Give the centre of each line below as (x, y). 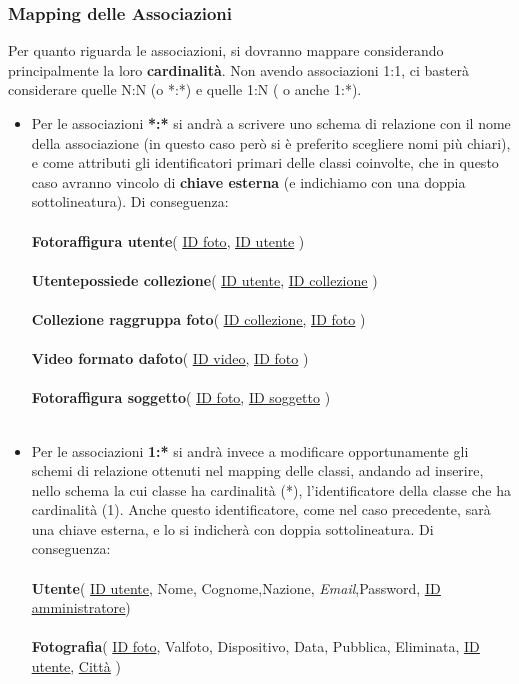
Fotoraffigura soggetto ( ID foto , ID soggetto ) (181, 397)
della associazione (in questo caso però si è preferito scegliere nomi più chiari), (271, 142)
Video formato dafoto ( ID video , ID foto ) (170, 358)
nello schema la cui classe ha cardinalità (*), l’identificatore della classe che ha (271, 489)
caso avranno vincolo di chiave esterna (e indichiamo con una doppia (248, 181)
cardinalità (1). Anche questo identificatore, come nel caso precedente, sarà (261, 509)
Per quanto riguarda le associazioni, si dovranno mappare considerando (226, 50)
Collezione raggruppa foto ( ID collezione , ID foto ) (198, 318)
